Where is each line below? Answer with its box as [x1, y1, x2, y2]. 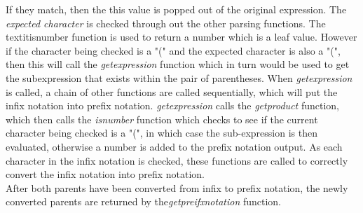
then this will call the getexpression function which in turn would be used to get [6, 57, 350, 71]
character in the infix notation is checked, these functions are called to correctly [6, 153, 348, 167]
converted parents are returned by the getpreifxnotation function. [6, 194, 282, 209]
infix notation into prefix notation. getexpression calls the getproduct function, [6, 98, 339, 113]
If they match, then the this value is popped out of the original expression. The [6, 2, 347, 16]
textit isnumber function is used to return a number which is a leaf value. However [6, 29, 357, 44]
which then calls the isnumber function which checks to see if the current [6, 111, 318, 126]
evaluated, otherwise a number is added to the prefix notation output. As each [6, 139, 343, 153]
